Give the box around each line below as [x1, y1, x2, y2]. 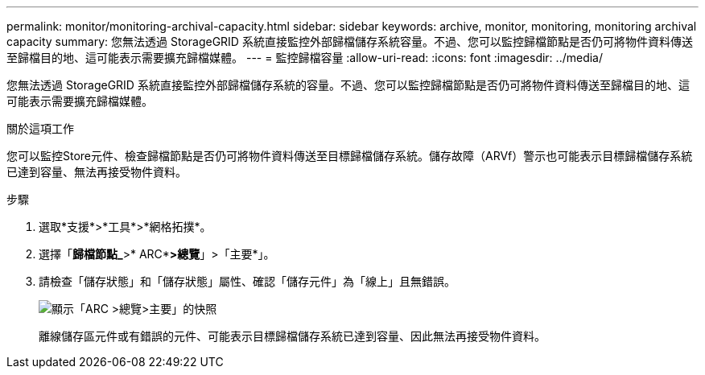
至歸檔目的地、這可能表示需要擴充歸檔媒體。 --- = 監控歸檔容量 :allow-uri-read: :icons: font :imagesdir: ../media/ [6, 51, 604, 64]
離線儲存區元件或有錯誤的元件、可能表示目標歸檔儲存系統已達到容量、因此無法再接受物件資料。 [39, 329, 546, 343]
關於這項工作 [6, 122, 74, 135]
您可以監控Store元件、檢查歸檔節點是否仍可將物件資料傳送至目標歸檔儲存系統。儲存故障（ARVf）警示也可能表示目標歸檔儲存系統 [6, 149, 693, 163]
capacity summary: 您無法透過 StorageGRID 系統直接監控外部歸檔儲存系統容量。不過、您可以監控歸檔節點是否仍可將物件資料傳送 [6, 35, 693, 48]
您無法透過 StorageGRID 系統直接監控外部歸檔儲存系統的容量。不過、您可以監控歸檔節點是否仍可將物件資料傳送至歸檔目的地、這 [6, 78, 690, 92]
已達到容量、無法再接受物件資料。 [6, 165, 187, 179]
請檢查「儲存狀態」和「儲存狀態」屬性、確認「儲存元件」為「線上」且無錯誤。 [39, 274, 456, 288]
